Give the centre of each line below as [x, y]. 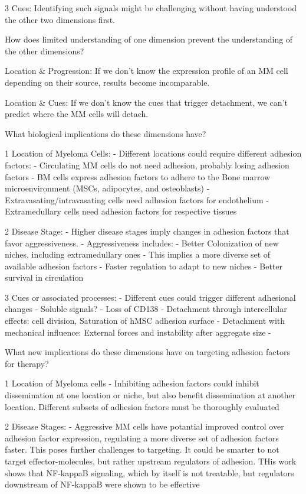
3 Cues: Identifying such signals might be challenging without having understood [151, 8]
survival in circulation [44, 277]
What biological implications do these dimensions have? [106, 133]
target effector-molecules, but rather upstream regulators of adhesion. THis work [151, 461]
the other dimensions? [45, 51]
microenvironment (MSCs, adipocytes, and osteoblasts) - [107, 188]
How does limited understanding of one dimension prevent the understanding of [149, 39]
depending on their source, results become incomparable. [107, 82]
